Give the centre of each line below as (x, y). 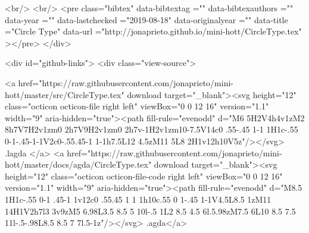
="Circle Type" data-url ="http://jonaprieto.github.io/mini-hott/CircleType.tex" (153, 31)
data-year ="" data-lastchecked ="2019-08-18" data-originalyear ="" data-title (146, 19)
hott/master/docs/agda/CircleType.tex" (78, 164)
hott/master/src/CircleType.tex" (65, 94)
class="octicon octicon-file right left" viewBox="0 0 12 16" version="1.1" (137, 106)
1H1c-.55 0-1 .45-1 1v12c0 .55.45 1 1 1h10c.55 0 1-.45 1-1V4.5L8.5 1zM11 (138, 199)
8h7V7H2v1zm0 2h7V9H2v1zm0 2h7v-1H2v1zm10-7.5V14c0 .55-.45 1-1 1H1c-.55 (152, 129)
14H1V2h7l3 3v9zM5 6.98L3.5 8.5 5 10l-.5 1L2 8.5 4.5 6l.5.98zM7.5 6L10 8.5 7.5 (150, 211)
